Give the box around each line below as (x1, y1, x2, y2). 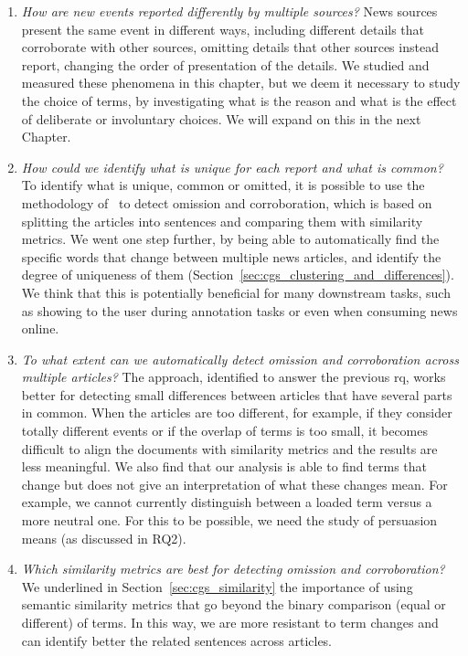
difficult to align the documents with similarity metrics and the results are (21, 439, 438, 458)
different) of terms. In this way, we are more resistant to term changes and (21, 613, 439, 631)
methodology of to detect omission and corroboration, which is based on (21, 193, 432, 212)
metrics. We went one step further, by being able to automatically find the (21, 229, 440, 249)
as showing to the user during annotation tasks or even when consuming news (21, 301, 458, 320)
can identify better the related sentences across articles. (21, 630, 333, 650)
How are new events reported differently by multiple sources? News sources (21, 2, 438, 20)
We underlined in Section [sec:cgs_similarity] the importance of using (21, 577, 413, 596)
